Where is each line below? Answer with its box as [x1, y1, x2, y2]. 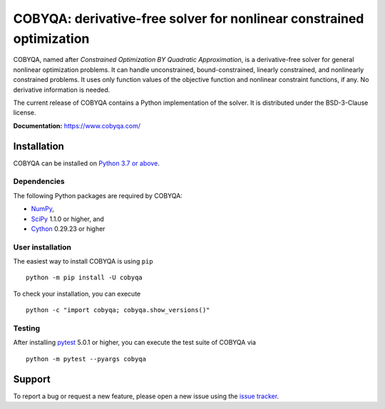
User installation [13, 242, 71, 252]
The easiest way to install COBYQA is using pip [13, 257, 153, 266]
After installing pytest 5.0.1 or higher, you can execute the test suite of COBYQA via [13, 338, 257, 347]
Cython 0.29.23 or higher [31, 224, 106, 233]
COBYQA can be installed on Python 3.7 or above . [13, 159, 160, 167]
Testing [13, 323, 41, 333]
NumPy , [31, 204, 55, 213]
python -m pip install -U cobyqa [26, 274, 143, 281]
